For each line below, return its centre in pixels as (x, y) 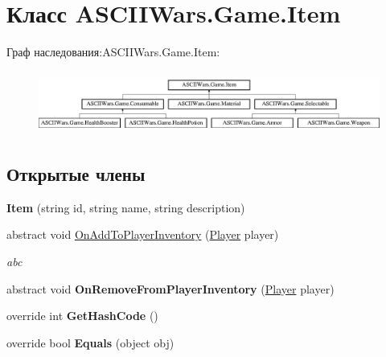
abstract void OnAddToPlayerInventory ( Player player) (143, 234)
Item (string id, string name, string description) (126, 207)
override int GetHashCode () (82, 316)
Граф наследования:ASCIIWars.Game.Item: (113, 52)
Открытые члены (76, 174)
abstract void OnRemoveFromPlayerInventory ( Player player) (170, 288)
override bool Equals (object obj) (90, 342)
